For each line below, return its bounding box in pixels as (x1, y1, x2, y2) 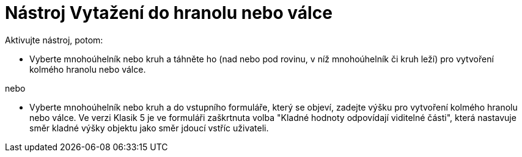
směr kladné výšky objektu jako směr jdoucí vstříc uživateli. (29, 122, 269, 133)
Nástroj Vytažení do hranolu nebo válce (5, 2, 333, 23)
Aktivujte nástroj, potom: (5, 34, 103, 45)
